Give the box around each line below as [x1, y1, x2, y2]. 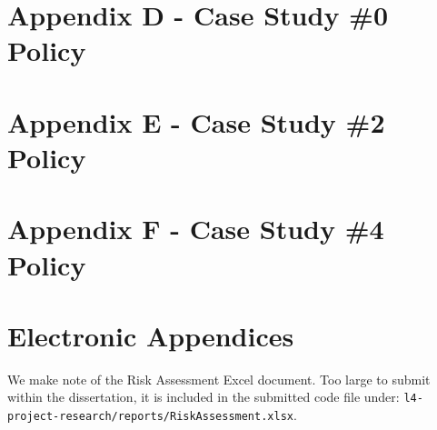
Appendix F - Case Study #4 [7, 210, 384, 247]
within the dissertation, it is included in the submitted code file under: [7, 387, 400, 406]
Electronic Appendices [7, 316, 294, 354]
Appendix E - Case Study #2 [7, 103, 385, 140]
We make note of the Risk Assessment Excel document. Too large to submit [7, 369, 431, 388]
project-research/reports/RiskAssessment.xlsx [7, 410, 293, 424]
